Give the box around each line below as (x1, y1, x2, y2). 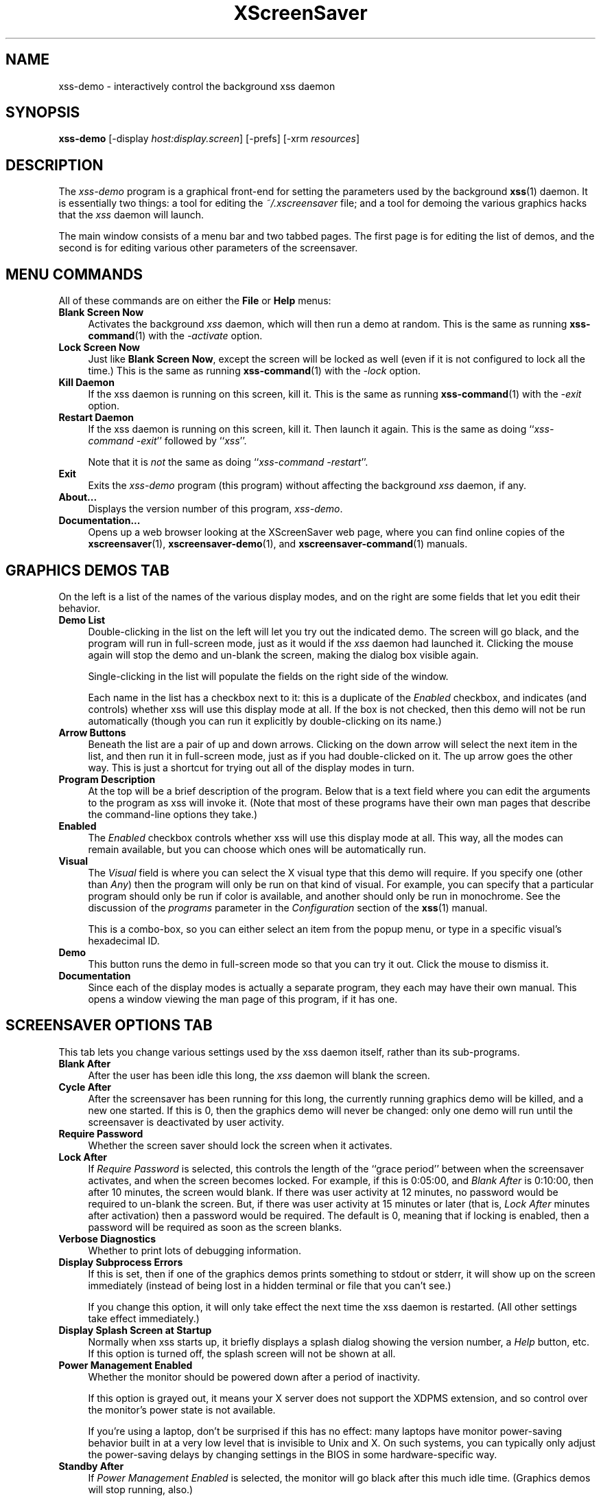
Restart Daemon (58, 411, 134, 424)
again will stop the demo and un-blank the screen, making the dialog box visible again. (88, 648, 479, 661)
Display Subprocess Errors (58, 1256, 183, 1268)
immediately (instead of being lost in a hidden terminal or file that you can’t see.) (88, 1279, 451, 1291)
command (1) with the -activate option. (88, 330, 263, 342)
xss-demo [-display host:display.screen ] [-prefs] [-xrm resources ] (58, 133, 360, 145)
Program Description (58, 773, 156, 785)
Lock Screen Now (58, 341, 141, 354)
